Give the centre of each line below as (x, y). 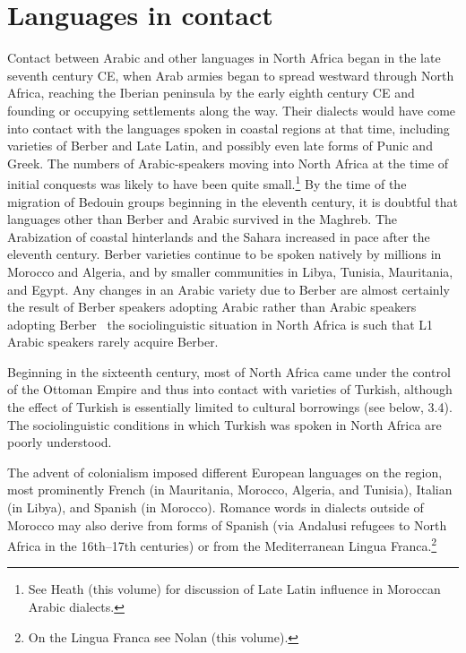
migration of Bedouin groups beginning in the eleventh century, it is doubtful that (233, 201)
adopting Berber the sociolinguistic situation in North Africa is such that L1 (220, 324)
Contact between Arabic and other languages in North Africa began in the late (224, 58)
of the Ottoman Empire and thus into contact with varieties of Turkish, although (230, 389)
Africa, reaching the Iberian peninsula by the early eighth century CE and (211, 93)
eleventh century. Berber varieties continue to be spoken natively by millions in (224, 254)
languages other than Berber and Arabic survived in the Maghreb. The (203, 219)
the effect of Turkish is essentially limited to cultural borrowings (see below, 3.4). (230, 407)
